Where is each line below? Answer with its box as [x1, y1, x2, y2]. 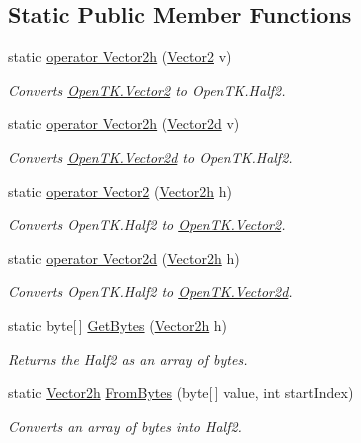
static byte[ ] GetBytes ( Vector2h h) [8, 314, 228, 335]
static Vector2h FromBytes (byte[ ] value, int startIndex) [8, 382, 354, 403]
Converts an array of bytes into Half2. [8, 415, 242, 436]
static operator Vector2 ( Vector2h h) [8, 180, 232, 201]
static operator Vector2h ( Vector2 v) [8, 46, 232, 67]
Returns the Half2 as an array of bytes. [8, 348, 248, 369]
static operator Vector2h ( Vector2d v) [8, 113, 240, 134]
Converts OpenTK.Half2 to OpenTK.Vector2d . [8, 281, 293, 302]
